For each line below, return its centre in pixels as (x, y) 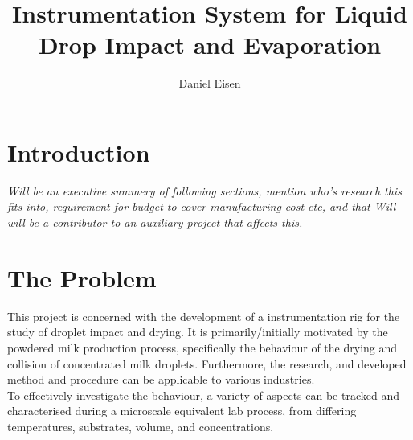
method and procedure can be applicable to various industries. (161, 379)
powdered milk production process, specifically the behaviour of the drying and (202, 347)
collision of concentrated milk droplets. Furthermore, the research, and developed (207, 363)
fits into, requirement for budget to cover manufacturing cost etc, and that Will (202, 206)
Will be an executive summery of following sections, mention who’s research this (204, 190)
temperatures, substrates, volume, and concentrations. (141, 426)
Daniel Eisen (210, 83)
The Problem (82, 277)
